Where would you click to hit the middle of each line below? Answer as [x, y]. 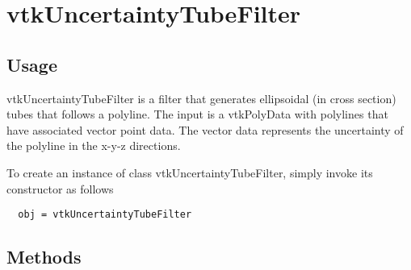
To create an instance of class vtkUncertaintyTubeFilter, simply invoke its [190, 172]
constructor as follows [60, 188]
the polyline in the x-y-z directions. [94, 145]
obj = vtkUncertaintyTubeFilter [105, 215]
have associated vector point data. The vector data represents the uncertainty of [205, 129]
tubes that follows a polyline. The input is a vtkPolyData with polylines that [197, 114]
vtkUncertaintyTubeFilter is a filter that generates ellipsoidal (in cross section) [201, 98]
